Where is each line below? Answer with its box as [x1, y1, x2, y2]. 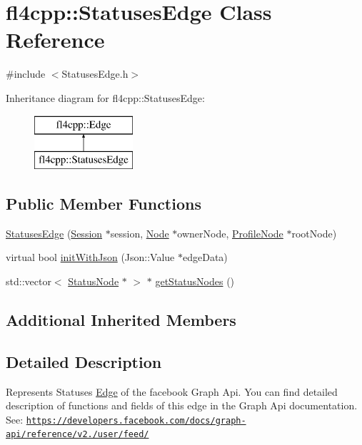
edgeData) [183, 250, 228, 265]
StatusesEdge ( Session [6, 225, 103, 240]
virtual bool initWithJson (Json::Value [6, 250, 175, 265]
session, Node [110, 225, 169, 240]
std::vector [6, 274, 51, 289]
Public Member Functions [6, 193, 201, 215]
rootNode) [291, 225, 337, 240]
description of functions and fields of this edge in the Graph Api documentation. [6, 398, 358, 413]
